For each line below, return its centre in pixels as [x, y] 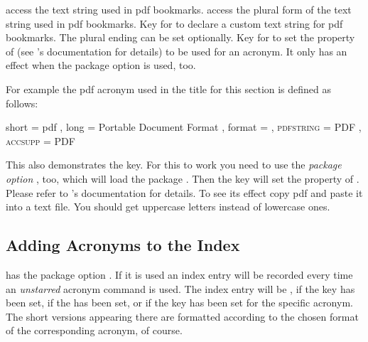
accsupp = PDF [40, 140]
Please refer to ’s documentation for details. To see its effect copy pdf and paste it [184, 192]
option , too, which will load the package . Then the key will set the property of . [183, 178]
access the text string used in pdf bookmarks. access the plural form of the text [179, 9]
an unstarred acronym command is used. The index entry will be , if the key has [180, 288]
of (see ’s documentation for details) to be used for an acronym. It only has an [177, 51]
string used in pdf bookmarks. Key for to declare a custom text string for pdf [174, 23]
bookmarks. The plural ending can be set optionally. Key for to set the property [180, 37]
